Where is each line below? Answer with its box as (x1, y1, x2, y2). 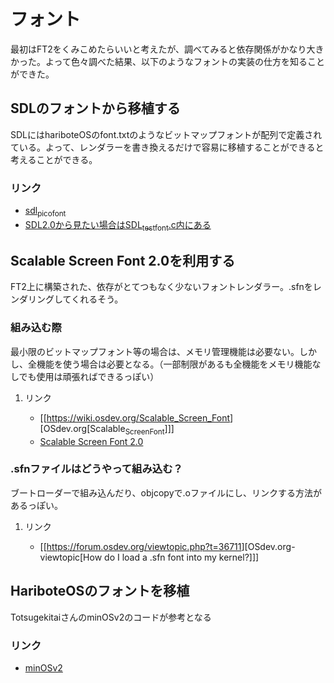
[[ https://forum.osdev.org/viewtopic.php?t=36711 (39, 540, 242, 552)
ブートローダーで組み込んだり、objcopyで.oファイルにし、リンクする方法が (10, 486, 322, 499)
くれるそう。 (71, 293, 124, 305)
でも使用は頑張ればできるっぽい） (18, 370, 160, 382)
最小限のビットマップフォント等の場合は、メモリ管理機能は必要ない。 (10, 345, 300, 357)
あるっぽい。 (10, 499, 63, 511)
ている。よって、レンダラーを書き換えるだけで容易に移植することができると (10, 141, 325, 153)
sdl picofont (24, 205, 67, 219)
